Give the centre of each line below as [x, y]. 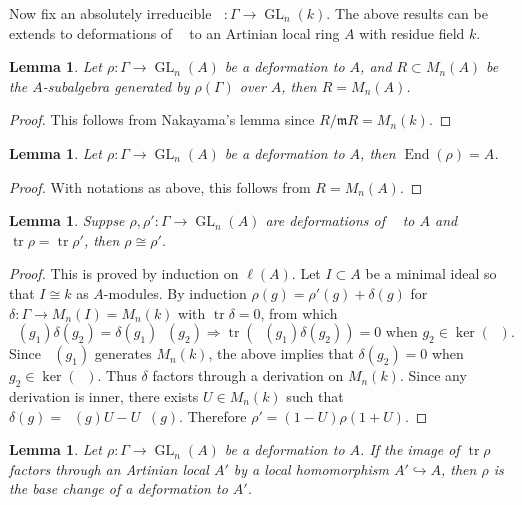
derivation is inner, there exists [104, 395]
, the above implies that [281, 353]
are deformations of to [340, 220]
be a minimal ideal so [431, 273]
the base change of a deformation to [118, 488]
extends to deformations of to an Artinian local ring [174, 32]
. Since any [433, 375]
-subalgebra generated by [116, 85]
